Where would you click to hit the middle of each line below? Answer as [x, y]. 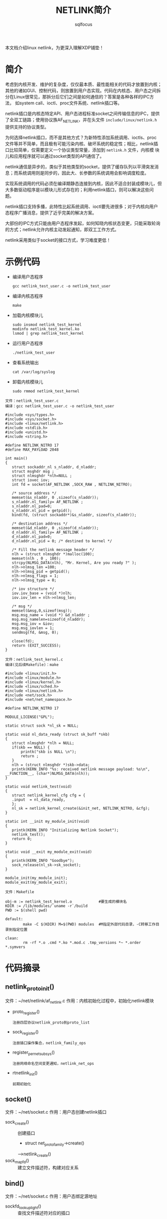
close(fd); [23, 641]
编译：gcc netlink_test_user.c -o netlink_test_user [60, 406]
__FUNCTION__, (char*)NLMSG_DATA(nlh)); [48, 773]
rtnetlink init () [25, 1073]
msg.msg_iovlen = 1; [33, 628]
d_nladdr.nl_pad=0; [32, 537]
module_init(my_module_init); [37, 878]
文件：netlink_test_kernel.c [34, 659]
